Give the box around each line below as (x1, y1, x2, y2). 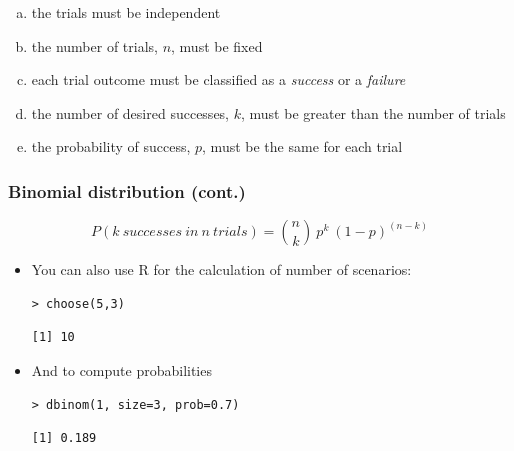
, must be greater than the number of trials (240, 102, 506, 123)
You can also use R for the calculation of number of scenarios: (31, 259, 412, 280)
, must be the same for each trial (202, 136, 403, 157)
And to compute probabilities (31, 359, 212, 380)
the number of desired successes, (31, 102, 230, 123)
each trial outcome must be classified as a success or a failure (31, 69, 406, 90)
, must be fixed (171, 35, 263, 56)
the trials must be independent (31, 2, 221, 22)
